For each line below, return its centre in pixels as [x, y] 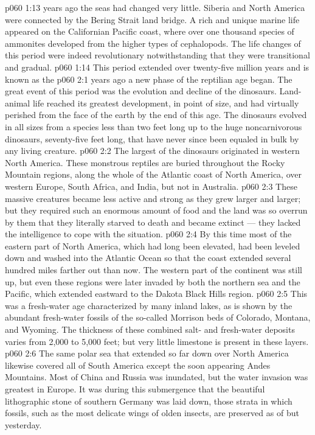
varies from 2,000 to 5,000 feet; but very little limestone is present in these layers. [157, 341]
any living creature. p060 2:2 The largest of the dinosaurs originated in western [152, 151]
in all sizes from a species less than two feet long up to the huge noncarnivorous [154, 126]
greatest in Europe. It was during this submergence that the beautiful [135, 389]
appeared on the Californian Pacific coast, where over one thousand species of [150, 31]
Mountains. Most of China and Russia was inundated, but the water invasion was [157, 377]
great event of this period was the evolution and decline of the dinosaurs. [141, 91]
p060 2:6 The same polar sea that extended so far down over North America [147, 353]
